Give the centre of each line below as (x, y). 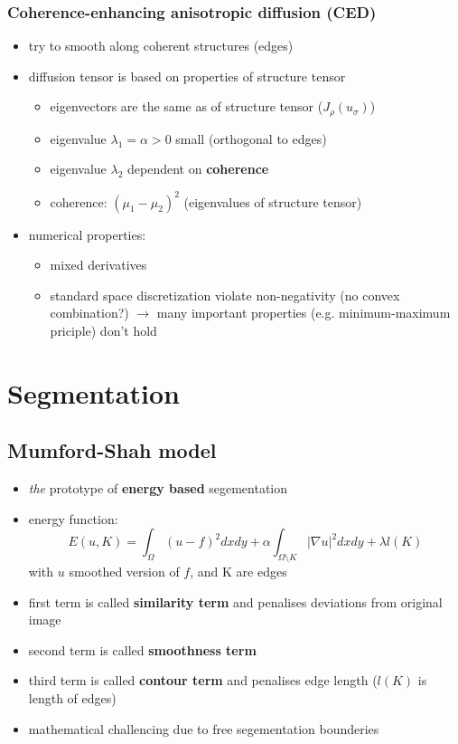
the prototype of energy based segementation (158, 488)
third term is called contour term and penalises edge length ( (203, 680)
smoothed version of (124, 572)
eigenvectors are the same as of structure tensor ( (187, 106)
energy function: (73, 518)
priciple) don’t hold (103, 330)
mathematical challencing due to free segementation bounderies (204, 728)
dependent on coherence (198, 169)
